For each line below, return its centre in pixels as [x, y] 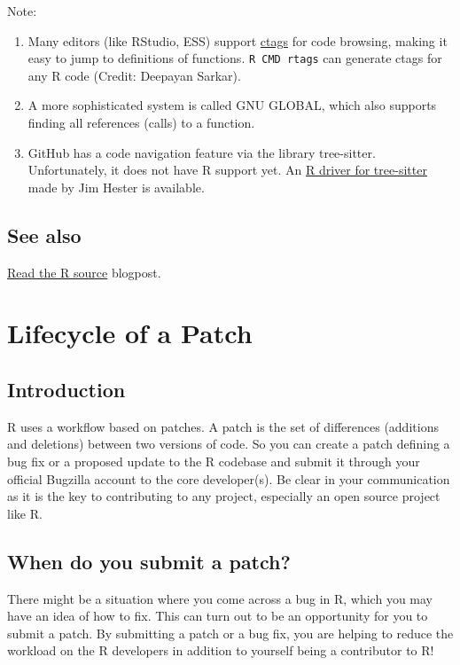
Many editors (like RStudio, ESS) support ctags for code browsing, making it [238, 40]
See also [44, 235]
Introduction [66, 389]
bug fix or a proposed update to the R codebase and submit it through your [214, 461]
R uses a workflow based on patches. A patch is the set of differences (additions [223, 426]
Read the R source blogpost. [84, 272]
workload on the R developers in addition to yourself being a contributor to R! [221, 650]
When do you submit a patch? [149, 561]
